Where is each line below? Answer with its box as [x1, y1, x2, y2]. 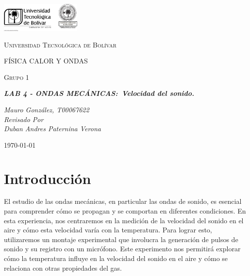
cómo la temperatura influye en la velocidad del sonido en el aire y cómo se [4, 253, 228, 263]
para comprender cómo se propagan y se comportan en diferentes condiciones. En [4, 206, 246, 216]
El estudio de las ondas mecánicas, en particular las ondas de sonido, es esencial [4, 196, 242, 206]
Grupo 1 [4, 72, 29, 82]
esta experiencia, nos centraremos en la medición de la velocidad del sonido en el [4, 215, 244, 225]
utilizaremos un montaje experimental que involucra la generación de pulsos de [4, 234, 238, 244]
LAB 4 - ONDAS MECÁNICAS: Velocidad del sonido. [4, 88, 195, 98]
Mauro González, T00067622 [4, 104, 89, 114]
